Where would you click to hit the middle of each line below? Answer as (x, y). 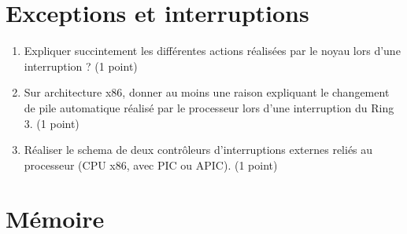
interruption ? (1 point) (81, 66)
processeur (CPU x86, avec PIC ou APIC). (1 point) (151, 165)
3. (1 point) (52, 123)
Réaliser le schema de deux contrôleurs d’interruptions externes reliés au (198, 150)
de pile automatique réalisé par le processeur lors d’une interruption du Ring (209, 107)
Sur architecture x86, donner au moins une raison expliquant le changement (207, 92)
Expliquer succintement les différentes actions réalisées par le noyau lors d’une (212, 51)
